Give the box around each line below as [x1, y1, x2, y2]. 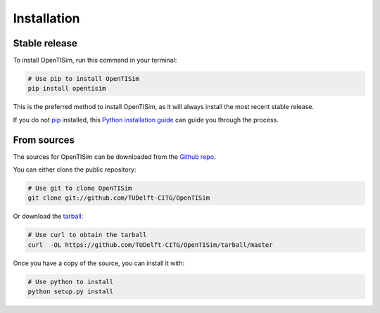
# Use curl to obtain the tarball [27, 231, 147, 239]
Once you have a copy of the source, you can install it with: [13, 259, 185, 267]
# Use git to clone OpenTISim [27, 184, 132, 193]
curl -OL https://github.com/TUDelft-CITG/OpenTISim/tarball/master [27, 241, 273, 249]
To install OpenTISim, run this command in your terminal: [13, 56, 177, 65]
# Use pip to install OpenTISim [27, 75, 140, 83]
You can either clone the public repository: [13, 165, 137, 174]
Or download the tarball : [13, 212, 84, 221]
